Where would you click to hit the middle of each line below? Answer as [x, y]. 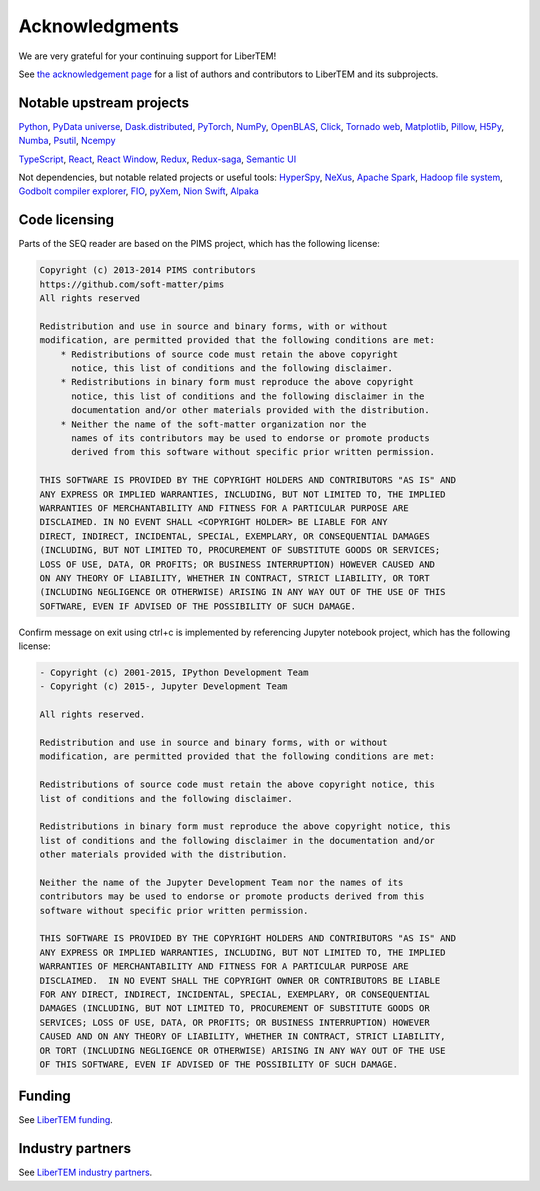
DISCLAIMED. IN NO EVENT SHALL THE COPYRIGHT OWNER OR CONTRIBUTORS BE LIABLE [240, 980]
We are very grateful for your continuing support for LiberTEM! [147, 56]
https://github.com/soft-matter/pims [132, 284]
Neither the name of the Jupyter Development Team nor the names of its [221, 882]
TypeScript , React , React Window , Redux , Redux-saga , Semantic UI [157, 159]
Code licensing [66, 220]
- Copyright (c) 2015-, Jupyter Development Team [163, 686]
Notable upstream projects [104, 102]
